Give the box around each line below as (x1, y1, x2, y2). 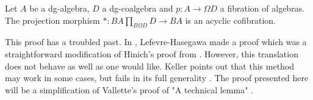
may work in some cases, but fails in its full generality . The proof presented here (5, 71, 309, 84)
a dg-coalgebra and (102, 2, 173, 14)
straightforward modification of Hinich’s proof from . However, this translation (5, 47, 298, 60)
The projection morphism (5, 13, 100, 26)
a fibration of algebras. (220, 2, 305, 14)
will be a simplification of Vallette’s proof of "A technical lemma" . (5, 83, 253, 96)
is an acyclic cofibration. (185, 13, 276, 26)
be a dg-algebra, (29, 2, 90, 14)
